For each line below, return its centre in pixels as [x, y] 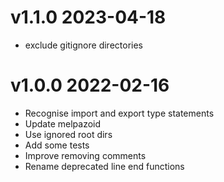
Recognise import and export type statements [119, 113]
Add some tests [57, 145]
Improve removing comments [85, 155]
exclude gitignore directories [83, 45]
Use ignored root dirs [68, 134]
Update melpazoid [63, 123]
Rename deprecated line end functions [104, 166]
